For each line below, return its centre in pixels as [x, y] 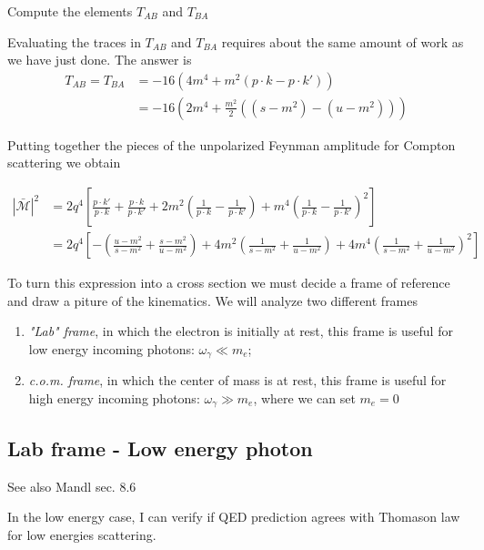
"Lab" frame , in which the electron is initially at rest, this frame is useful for [241, 331]
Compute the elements [70, 11]
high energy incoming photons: [114, 397]
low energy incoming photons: [111, 348]
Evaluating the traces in [74, 41]
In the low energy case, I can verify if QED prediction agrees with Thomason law [234, 517]
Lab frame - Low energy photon [160, 448]
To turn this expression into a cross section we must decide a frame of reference [229, 283]
